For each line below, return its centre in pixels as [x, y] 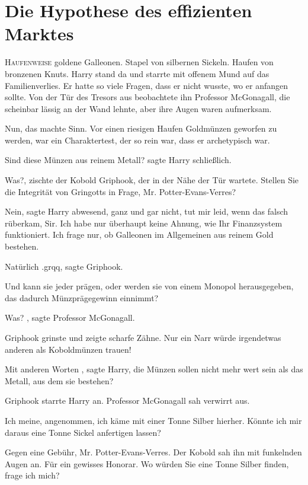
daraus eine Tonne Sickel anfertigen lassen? [83, 432]
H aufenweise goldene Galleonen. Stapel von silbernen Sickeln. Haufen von [139, 62]
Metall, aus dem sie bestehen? [59, 380]
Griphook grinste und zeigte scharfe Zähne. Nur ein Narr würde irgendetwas [143, 337]
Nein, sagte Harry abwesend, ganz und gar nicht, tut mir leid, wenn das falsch [147, 211]
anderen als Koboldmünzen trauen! [68, 349]
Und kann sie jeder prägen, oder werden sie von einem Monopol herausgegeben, [149, 286]
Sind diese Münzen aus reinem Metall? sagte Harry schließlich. [118, 160]
